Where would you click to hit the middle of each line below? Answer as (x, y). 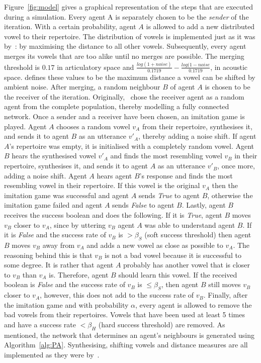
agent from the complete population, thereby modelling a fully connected (117, 106)
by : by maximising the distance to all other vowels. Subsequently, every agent (125, 46)
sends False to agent (143, 205)
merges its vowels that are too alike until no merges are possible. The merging (124, 56)
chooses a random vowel (93, 126)
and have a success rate (40, 324)
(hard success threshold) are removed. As (162, 324)
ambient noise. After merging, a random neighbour (82, 87)
